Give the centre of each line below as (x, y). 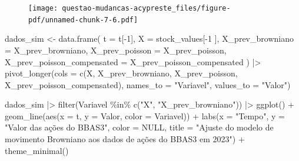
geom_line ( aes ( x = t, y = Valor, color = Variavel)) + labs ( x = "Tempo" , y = (145, 115)
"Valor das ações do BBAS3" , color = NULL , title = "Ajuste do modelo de (139, 127)
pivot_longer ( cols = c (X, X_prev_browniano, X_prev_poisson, (121, 73)
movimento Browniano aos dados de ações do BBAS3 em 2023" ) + (125, 139)
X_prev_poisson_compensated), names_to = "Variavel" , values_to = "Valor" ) (148, 84)
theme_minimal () (37, 150)
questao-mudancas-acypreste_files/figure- (146, 8)
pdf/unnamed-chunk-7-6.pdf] (83, 20)
